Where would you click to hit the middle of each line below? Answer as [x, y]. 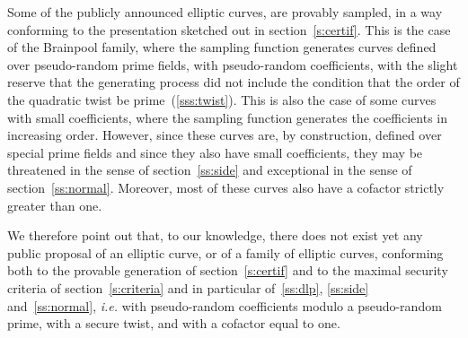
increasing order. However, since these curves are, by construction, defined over [225, 135]
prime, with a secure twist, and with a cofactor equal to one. [174, 323]
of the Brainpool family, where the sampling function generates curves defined [222, 47]
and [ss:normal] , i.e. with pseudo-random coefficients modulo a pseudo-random [225, 305]
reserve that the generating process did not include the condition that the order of [234, 82]
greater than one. [55, 205]
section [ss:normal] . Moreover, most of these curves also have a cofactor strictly [226, 187]
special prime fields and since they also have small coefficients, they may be [215, 152]
